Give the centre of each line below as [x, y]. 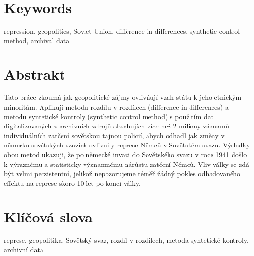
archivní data [24, 249]
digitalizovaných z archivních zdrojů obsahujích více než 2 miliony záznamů [116, 126]
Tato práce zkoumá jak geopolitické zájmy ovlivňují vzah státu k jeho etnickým [123, 97]
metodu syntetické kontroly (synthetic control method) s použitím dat [109, 116]
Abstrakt [35, 74]
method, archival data [37, 40]
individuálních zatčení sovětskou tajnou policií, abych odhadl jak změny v [114, 135]
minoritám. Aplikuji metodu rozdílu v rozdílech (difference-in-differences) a [116, 107]
